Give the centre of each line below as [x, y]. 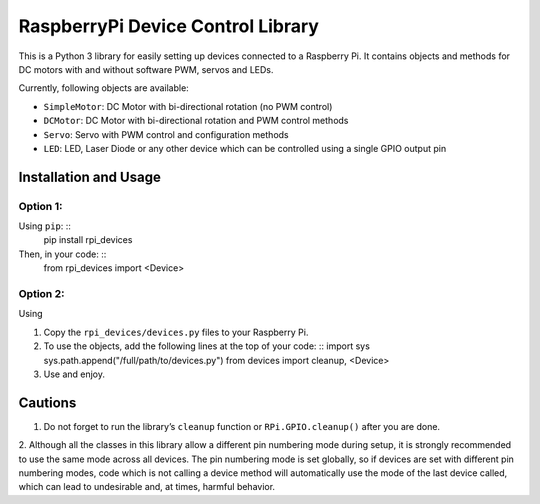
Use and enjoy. [74, 374]
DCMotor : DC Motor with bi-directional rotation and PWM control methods [196, 121]
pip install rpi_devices [88, 240]
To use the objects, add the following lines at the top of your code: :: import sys [206, 346]
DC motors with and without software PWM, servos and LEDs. [146, 69]
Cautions [47, 402]
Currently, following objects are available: [103, 88]
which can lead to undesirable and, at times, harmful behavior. [146, 487]
